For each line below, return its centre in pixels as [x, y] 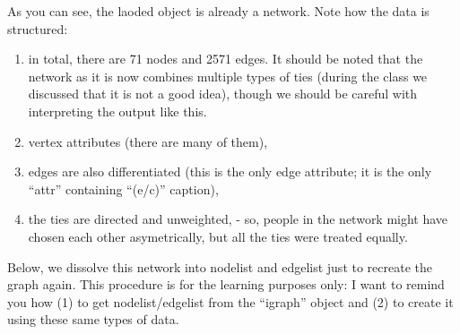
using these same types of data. [93, 319]
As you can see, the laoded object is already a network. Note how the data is [218, 11]
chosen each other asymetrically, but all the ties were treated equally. [218, 236]
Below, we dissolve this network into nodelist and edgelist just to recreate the [220, 266]
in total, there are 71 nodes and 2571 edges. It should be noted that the [226, 59]
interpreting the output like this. [117, 111]
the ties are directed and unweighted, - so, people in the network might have [238, 219]
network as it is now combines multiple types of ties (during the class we [228, 76]
